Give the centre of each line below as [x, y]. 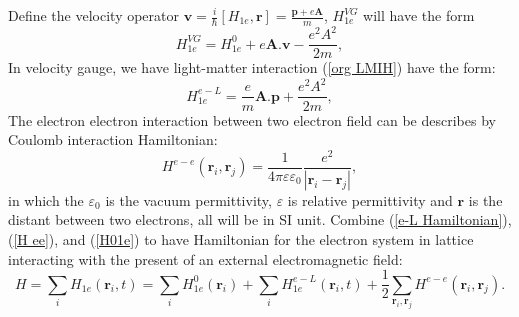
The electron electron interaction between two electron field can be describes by [252, 119]
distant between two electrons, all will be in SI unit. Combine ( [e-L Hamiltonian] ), [260, 219]
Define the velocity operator [93, 15]
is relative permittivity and [370, 199]
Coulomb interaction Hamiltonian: [113, 139]
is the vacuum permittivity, [188, 199]
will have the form [419, 15]
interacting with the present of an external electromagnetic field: [205, 258]
